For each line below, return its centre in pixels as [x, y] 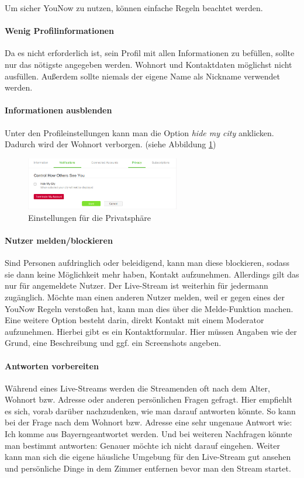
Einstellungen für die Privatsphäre [89, 217]
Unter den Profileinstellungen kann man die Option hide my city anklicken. [139, 132]
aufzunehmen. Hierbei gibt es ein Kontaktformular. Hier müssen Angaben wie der [151, 331]
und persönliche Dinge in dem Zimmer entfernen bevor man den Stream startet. [148, 468]
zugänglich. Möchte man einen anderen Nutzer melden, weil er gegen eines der [145, 297]
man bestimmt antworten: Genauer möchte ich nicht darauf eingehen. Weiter [142, 445]
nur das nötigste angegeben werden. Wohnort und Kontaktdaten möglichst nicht [148, 64]
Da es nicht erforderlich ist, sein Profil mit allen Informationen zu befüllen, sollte [150, 53]
